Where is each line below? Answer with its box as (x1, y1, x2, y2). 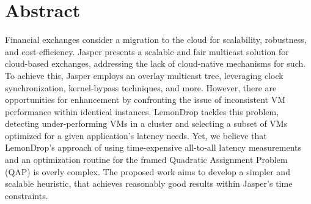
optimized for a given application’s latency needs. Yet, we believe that (5, 129, 267, 142)
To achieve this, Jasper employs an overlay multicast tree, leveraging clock (5, 69, 284, 81)
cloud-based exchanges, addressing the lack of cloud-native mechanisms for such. (5, 57, 306, 70)
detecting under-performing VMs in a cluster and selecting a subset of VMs (5, 117, 288, 130)
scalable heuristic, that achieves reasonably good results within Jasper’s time (5, 177, 293, 190)
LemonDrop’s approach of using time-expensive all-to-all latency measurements (5, 141, 302, 154)
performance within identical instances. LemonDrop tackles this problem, (5, 105, 279, 118)
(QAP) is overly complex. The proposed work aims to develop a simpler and (5, 165, 290, 178)
